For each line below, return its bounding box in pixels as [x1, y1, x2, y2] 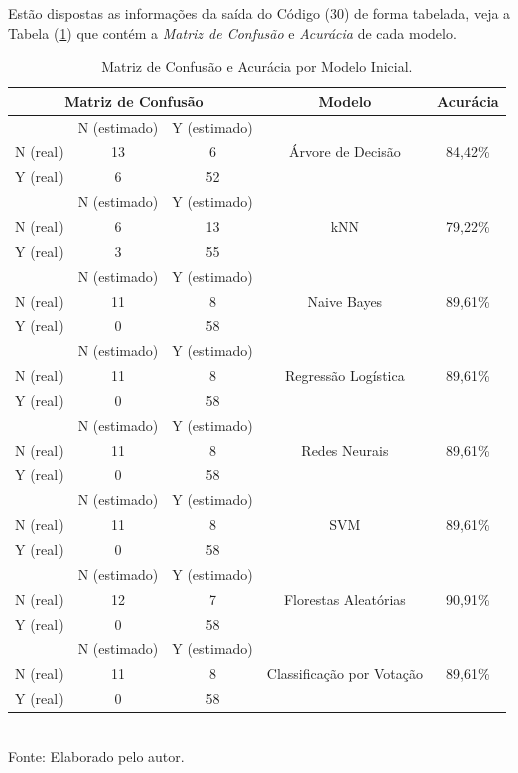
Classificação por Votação [266, 663, 423, 684]
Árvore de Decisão [289, 141, 401, 162]
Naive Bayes [307, 290, 383, 311]
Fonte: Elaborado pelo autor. [8, 745, 185, 766]
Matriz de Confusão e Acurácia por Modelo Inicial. [101, 56, 413, 77]
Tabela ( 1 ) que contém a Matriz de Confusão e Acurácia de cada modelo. [8, 22, 457, 43]
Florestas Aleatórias [283, 588, 406, 609]
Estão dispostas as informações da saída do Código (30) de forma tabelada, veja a [8, 3, 511, 23]
